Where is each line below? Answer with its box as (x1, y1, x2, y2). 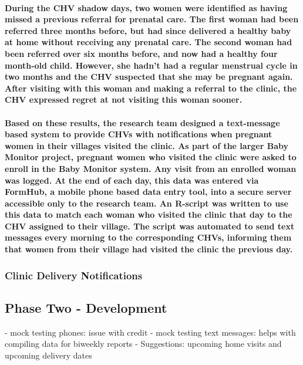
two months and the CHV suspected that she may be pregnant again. (5, 70, 293, 83)
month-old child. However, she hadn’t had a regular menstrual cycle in (5, 59, 298, 71)
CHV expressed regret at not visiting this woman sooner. (5, 93, 243, 106)
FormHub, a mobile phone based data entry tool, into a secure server (5, 185, 292, 198)
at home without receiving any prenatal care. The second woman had (5, 36, 292, 48)
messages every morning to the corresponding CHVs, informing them (5, 231, 292, 244)
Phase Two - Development (5, 298, 167, 316)
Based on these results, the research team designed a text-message (5, 116, 280, 129)
